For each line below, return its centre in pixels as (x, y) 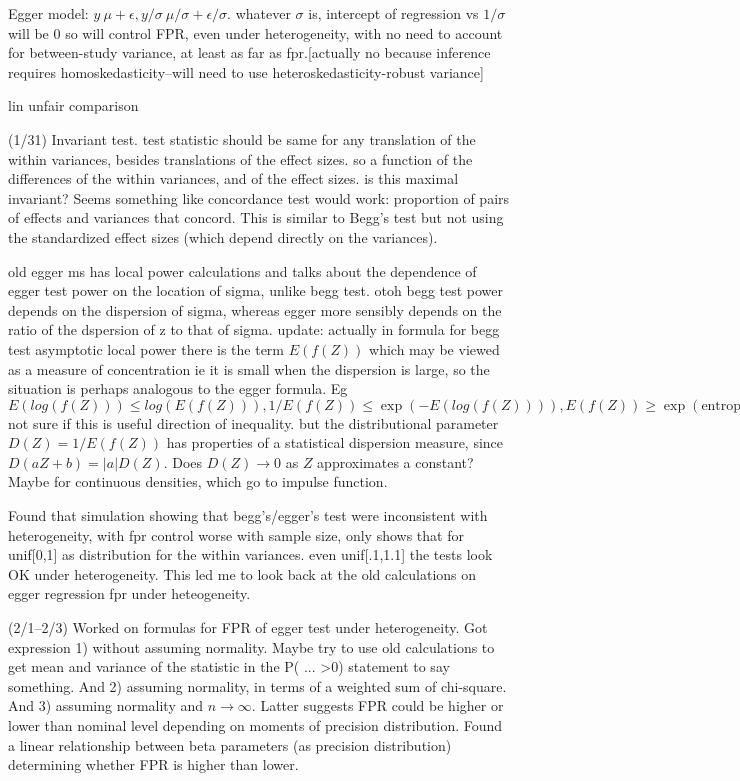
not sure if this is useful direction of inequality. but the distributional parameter (253, 422)
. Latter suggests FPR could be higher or (377, 705)
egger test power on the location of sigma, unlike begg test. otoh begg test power (256, 290)
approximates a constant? (395, 461)
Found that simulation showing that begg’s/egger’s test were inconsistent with (248, 515)
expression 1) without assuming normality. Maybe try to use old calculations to (251, 646)
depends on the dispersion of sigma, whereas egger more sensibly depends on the (255, 309)
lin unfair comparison (73, 105)
